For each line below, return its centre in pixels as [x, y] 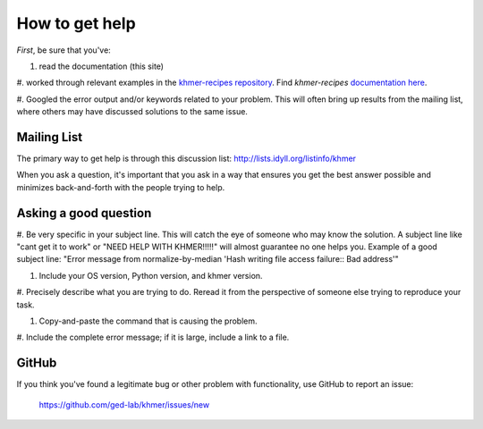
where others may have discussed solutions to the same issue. [132, 112]
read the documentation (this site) [102, 66]
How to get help [76, 23]
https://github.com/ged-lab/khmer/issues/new [124, 404]
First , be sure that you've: [64, 50]
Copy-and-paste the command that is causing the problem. [148, 321]
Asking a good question [84, 213]
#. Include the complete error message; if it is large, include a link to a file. [153, 337]
